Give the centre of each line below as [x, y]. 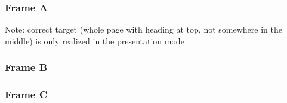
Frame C [26, 94]
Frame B [26, 67]
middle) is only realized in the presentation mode [95, 41]
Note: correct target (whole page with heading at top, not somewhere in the [143, 29]
